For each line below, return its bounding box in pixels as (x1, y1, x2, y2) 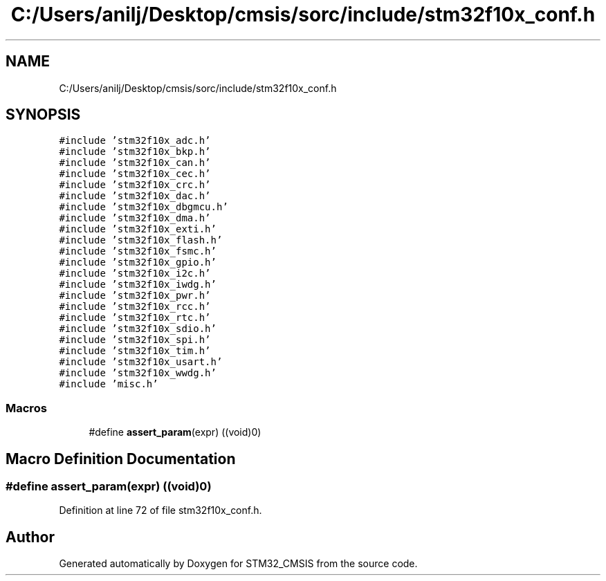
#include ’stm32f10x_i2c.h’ (59, 268, 211, 279)
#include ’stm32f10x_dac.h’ (59, 190, 211, 202)
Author (6, 528, 55, 546)
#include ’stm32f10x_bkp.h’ (59, 146, 211, 158)
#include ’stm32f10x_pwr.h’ (59, 290, 211, 302)
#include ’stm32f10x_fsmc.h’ (59, 246, 217, 257)
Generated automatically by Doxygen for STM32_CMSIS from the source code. (59, 557, 418, 570)
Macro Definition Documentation (6, 450, 236, 468)
